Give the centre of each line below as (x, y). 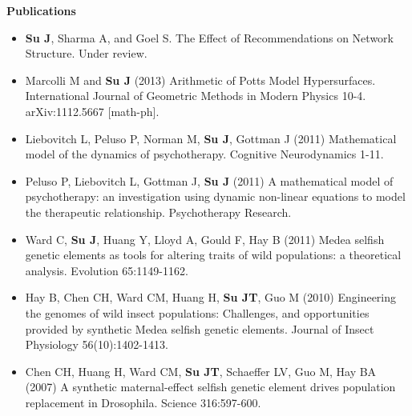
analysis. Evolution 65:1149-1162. (107, 270)
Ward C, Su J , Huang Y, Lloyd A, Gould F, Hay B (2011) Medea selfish (205, 239)
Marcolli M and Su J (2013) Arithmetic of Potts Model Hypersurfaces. (200, 80)
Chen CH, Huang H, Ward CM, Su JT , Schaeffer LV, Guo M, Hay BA (201, 371)
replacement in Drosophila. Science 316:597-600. (143, 402)
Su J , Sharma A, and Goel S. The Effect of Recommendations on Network (209, 37)
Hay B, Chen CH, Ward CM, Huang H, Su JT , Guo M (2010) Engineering (211, 297)
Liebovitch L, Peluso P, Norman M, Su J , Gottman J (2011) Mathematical (211, 138)
